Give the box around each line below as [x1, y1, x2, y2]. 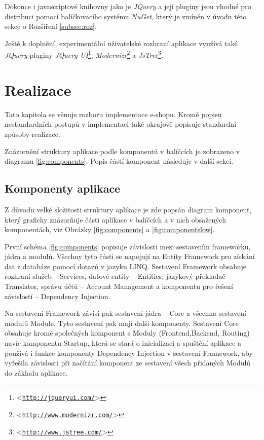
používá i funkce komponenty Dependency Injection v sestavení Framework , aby [5, 347, 253, 358]
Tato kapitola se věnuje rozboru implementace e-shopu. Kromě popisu [5, 108, 222, 119]
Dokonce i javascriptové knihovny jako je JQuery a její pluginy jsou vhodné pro [5, 1, 251, 11]
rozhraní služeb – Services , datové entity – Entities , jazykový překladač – [5, 271, 232, 281]
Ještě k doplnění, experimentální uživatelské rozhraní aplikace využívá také [5, 38, 238, 48]
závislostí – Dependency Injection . [5, 290, 110, 301]
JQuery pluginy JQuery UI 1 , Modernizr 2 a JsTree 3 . [5, 48, 163, 60]
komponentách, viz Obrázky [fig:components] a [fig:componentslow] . [5, 224, 215, 235]
